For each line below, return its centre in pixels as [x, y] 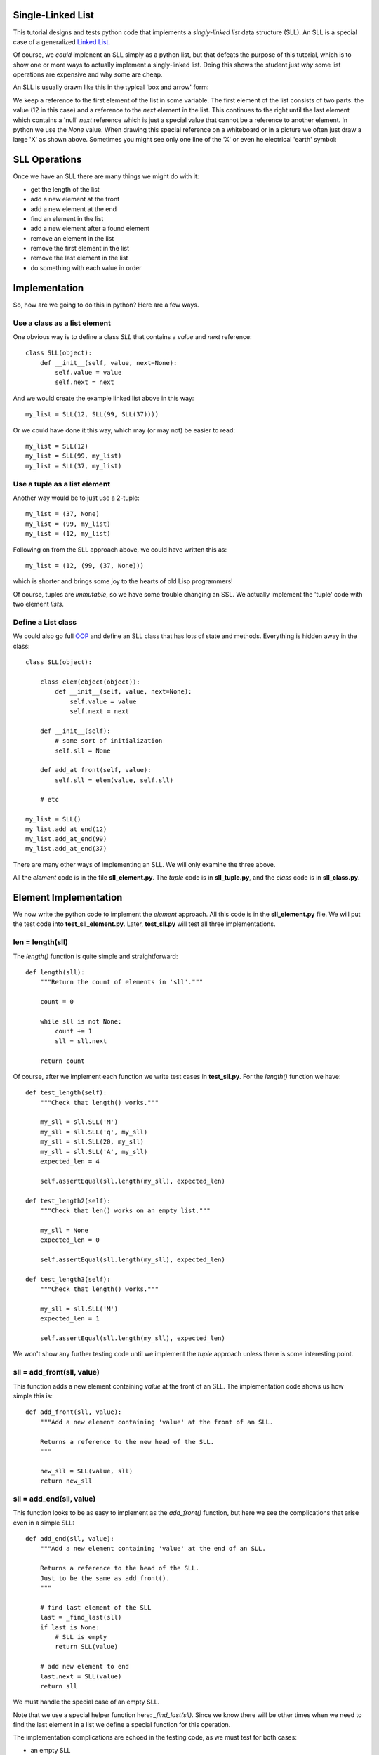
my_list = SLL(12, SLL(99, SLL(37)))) [92, 415]
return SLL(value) [87, 1647]
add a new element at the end [74, 209]
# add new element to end [85, 1667]
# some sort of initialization [109, 741]
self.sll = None [83, 750]
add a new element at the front [75, 199]
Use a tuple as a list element [62, 484]
